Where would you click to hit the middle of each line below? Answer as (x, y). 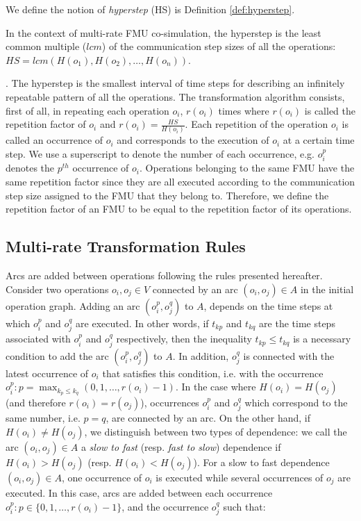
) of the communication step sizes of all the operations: (219, 46)
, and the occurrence (165, 506)
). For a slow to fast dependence (261, 462)
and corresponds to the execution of (193, 140)
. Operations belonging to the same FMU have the (247, 168)
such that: (244, 506)
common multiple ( (46, 46)
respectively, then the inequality (184, 339)
